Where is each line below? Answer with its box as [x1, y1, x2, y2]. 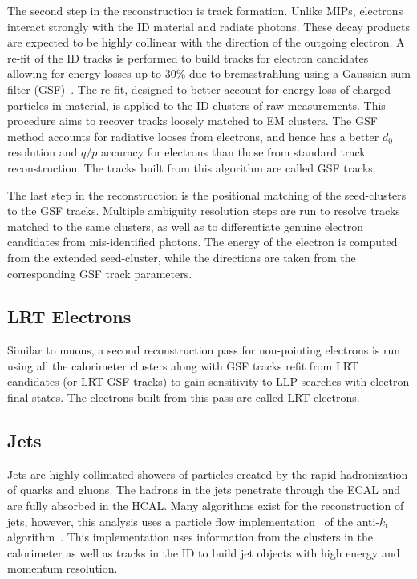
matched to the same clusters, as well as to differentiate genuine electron [7, 217, 364, 234]
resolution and [7, 144, 78, 160]
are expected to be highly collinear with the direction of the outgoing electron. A [7, 34, 405, 51]
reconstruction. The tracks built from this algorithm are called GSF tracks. [7, 159, 376, 176]
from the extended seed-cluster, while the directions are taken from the [7, 249, 356, 265]
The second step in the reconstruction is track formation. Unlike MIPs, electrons [7, 2, 403, 18]
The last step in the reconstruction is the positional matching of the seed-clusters [7, 186, 407, 203]
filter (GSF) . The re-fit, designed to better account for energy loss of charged [7, 80, 391, 97]
